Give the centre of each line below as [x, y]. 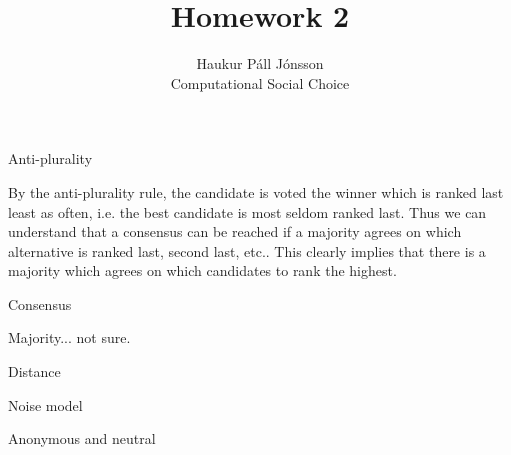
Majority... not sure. [69, 337]
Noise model [45, 404]
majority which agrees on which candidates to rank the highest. [202, 270]
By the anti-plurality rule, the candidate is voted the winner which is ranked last [256, 191]
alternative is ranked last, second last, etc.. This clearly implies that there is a [247, 250]
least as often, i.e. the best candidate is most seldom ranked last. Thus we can [247, 211]
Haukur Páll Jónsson [260, 63]
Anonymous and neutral [82, 438]
